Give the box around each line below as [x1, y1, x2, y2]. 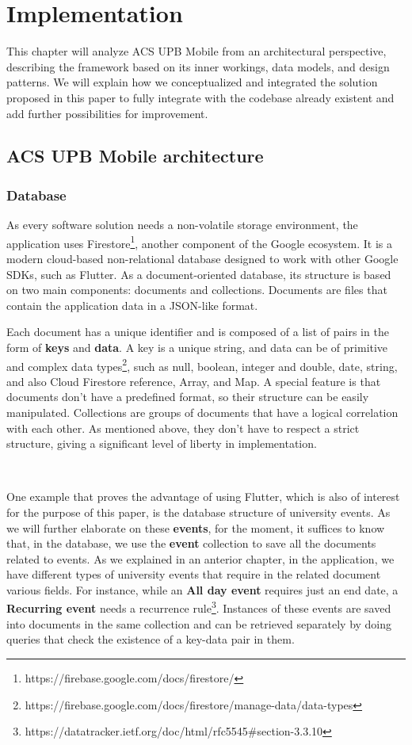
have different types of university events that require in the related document [6, 566, 381, 583]
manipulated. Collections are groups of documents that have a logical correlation [6, 403, 399, 420]
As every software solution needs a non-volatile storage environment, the [6, 216, 358, 233]
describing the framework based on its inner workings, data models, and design [6, 58, 390, 74]
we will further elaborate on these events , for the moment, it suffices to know [6, 519, 385, 536]
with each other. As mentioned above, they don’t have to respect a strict [6, 419, 360, 436]
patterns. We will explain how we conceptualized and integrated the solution [6, 74, 378, 90]
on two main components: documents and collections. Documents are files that [6, 281, 387, 298]
